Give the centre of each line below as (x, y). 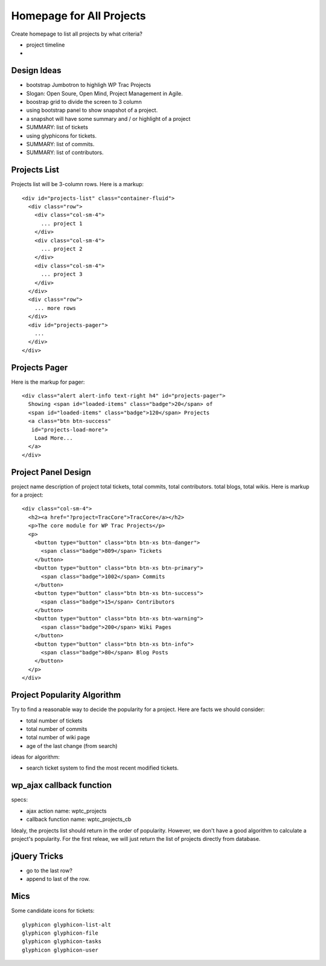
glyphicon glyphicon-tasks (62, 942)
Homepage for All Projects (78, 16)
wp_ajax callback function (61, 785)
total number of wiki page (58, 738)
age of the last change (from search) (72, 745)
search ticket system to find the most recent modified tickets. (103, 768)
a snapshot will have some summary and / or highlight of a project (108, 118)
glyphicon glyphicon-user (60, 950)
